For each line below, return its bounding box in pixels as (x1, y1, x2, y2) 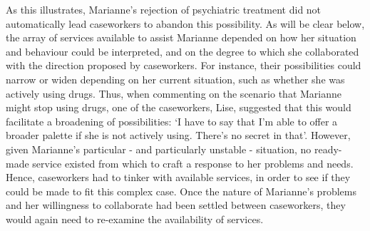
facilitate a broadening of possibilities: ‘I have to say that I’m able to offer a (6, 113, 338, 128)
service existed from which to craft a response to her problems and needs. (32, 155, 354, 170)
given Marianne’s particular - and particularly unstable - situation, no (6, 141, 312, 156)
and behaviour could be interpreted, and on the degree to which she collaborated (6, 43, 359, 58)
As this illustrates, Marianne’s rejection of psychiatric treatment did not (6, 2, 322, 16)
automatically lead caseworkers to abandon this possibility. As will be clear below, (6, 16, 365, 31)
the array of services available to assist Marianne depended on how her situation (6, 30, 356, 45)
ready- (314, 141, 342, 156)
